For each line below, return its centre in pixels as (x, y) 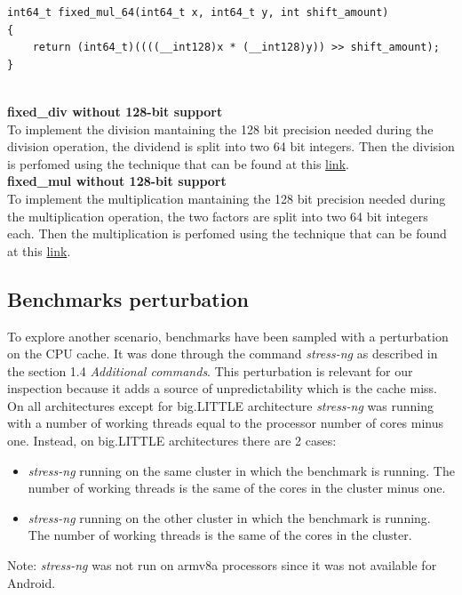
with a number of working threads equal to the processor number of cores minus (226, 423)
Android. (32, 582)
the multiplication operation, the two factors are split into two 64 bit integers (218, 216)
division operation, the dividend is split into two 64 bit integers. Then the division (231, 146)
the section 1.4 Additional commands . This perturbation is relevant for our (210, 370)
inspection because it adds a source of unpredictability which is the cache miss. (222, 388)
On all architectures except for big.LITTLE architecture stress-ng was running (220, 405)
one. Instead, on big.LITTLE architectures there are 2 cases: (172, 441)
